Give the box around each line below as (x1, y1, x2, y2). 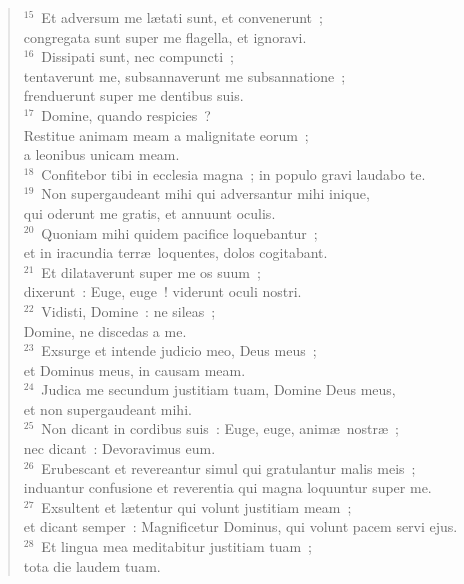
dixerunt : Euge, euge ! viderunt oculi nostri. (23, 281, 302, 302)
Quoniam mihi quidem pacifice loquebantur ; (41, 222, 318, 243)
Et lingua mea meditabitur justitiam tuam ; (41, 536, 312, 557)
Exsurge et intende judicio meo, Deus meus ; (41, 340, 317, 361)
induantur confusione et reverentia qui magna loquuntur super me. (23, 477, 432, 498)
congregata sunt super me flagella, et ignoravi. (23, 26, 307, 47)
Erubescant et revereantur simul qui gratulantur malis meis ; (41, 457, 416, 478)
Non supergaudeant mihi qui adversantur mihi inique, (41, 183, 370, 204)
